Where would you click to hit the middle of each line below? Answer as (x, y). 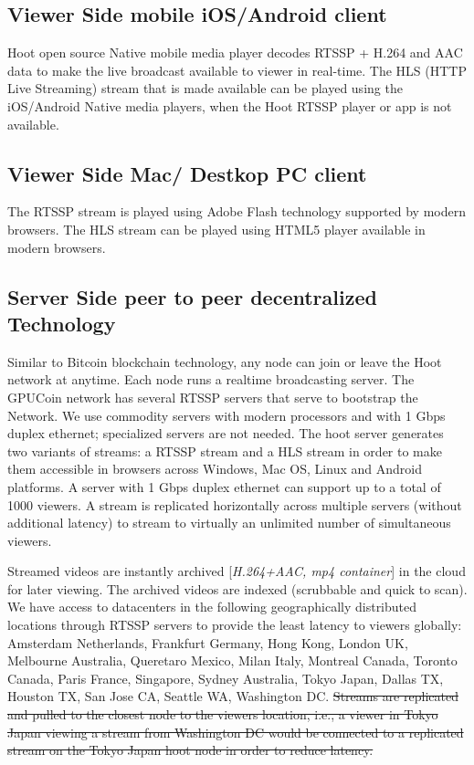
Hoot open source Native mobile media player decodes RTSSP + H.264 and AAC (235, 52)
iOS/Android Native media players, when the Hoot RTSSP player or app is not (230, 105)
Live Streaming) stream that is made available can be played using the (205, 88)
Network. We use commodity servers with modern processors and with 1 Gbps (226, 415)
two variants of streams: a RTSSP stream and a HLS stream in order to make (225, 451)
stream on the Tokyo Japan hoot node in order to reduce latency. (190, 750)
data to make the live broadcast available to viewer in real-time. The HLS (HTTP (237, 70)
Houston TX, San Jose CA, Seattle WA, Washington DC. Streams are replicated (233, 696)
